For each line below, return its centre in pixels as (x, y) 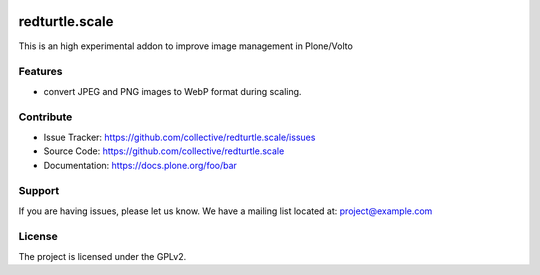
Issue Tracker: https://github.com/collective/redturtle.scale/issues (179, 137)
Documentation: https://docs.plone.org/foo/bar (140, 165)
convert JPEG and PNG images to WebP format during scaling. (172, 91)
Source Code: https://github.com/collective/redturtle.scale (164, 151)
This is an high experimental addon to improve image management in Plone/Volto (186, 46)
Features (40, 72)
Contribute (45, 117)
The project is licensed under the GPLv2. (102, 256)
